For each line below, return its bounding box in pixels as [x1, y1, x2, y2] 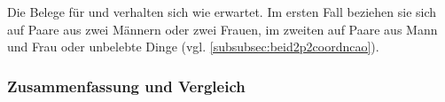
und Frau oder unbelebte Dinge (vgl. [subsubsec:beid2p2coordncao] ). [7, 37, 379, 56]
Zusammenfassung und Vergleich [7, 75, 246, 97]
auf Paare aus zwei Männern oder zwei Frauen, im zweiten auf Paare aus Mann [7, 20, 438, 38]
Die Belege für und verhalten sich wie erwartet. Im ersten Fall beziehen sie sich [7, 3, 437, 20]
